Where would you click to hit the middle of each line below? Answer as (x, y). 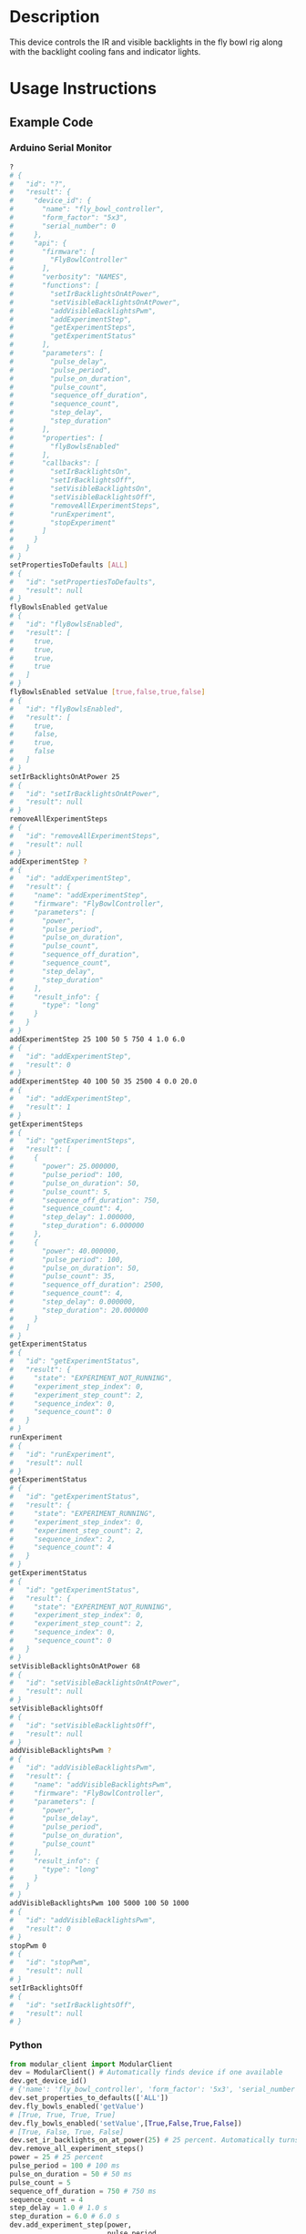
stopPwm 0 (28, 1946)
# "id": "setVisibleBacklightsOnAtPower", (95, 1683)
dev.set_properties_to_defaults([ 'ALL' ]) (89, 2098)
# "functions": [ (55, 286)
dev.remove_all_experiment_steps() (77, 2149)
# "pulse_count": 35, (63, 1276)
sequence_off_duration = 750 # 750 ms (83, 2191)
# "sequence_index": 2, (63, 1539)
